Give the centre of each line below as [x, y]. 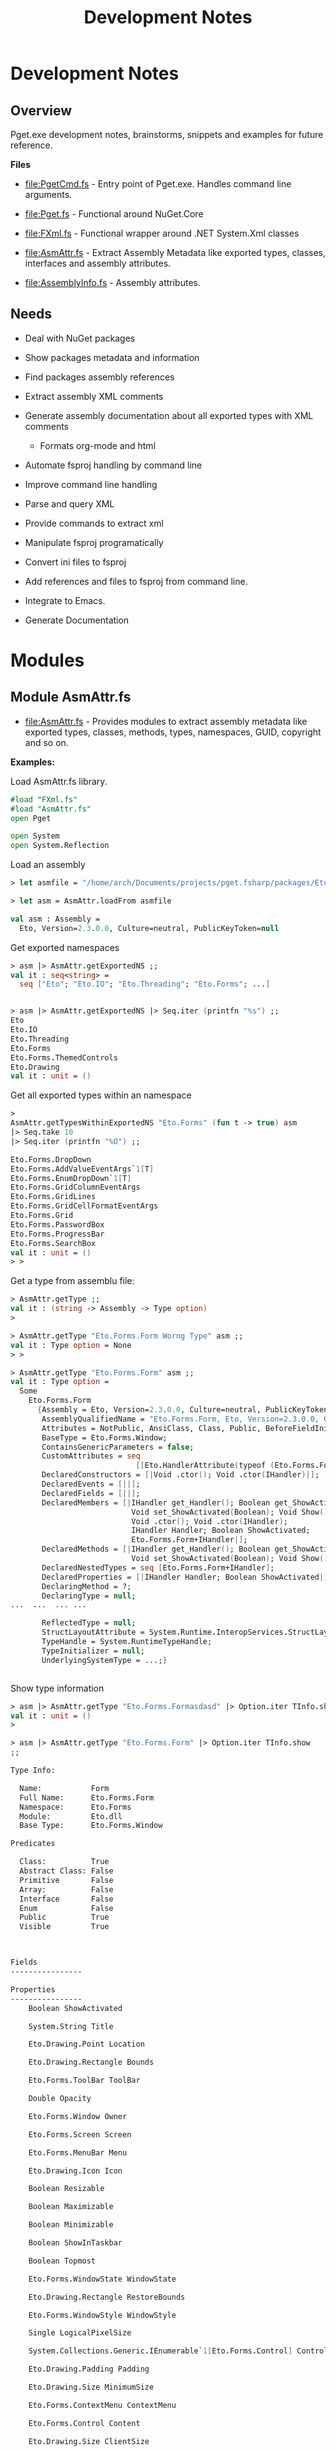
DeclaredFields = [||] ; [91, 1493]
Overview [41, 110]
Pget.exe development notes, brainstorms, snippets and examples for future [167, 134]
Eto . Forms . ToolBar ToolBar [84, 2081]
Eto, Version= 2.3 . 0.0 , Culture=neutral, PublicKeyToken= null [149, 928]
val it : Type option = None [71, 1345]
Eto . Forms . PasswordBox [57, 1224]
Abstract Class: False [66, 1871]
